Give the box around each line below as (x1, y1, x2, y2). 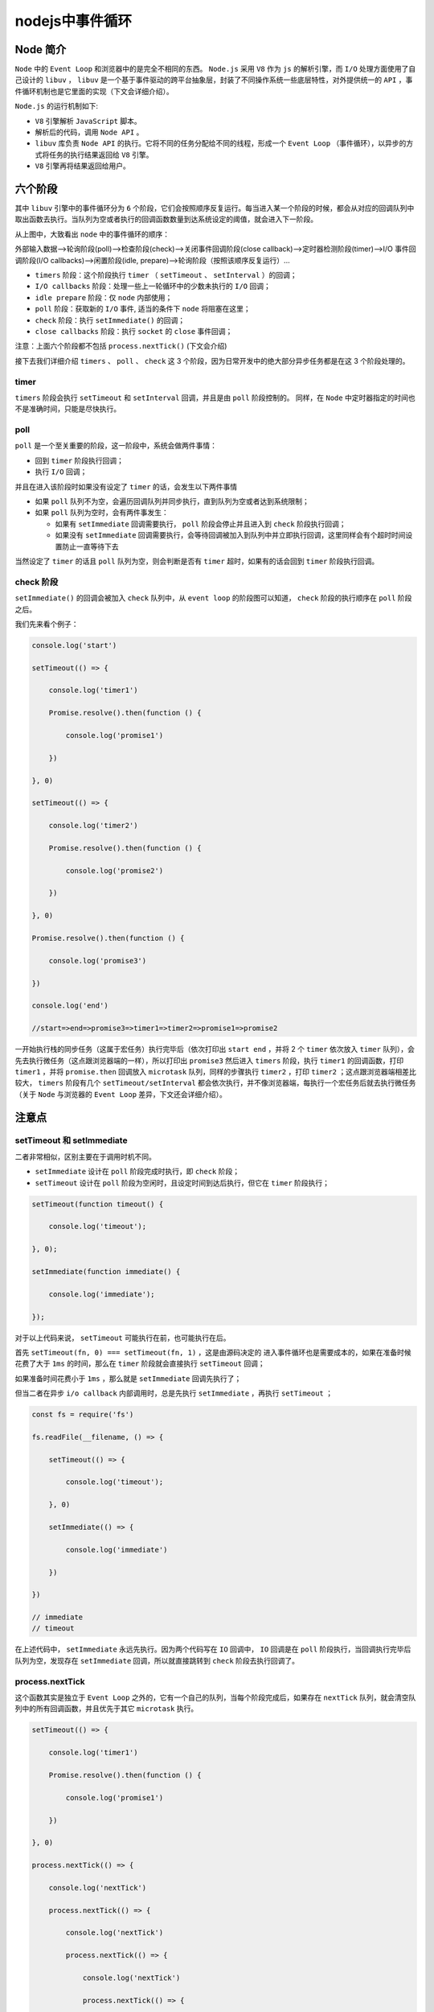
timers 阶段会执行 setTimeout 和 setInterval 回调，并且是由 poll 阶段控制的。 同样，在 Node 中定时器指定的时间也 (14, 393, 416, 402)
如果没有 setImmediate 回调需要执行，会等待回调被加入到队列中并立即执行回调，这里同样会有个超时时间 (55, 530, 406, 540)
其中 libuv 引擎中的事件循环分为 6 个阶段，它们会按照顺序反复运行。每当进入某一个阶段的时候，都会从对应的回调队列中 (14, 204, 415, 213)
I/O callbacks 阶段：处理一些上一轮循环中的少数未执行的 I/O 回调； (35, 282, 271, 291)
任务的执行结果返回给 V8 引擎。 (48, 150, 154, 159)
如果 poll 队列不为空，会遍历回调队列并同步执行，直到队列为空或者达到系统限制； (35, 497, 309, 506)
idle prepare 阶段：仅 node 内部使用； (35, 292, 173, 302)
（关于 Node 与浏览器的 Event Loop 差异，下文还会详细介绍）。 (14, 1089, 227, 1099)
